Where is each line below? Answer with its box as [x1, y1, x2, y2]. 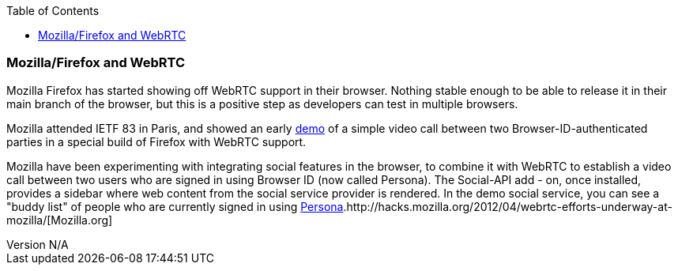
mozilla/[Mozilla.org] [6, 213, 113, 227]
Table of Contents [6, 4, 100, 17]
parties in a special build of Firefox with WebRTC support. [6, 134, 307, 149]
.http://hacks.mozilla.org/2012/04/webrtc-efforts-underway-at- [343, 199, 672, 213]
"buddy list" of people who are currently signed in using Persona [6, 199, 344, 213]
